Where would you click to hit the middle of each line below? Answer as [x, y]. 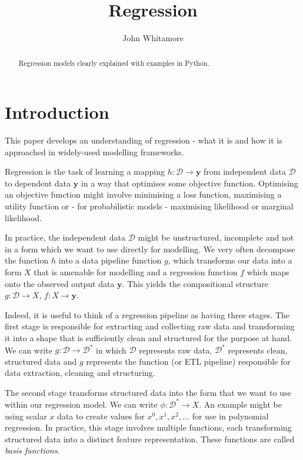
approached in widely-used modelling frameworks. [94, 151]
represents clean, [258, 350]
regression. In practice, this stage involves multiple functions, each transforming [148, 427]
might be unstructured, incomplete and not [216, 237]
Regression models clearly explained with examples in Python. [114, 63]
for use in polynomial [230, 416]
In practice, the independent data [65, 237]
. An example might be [240, 404]
